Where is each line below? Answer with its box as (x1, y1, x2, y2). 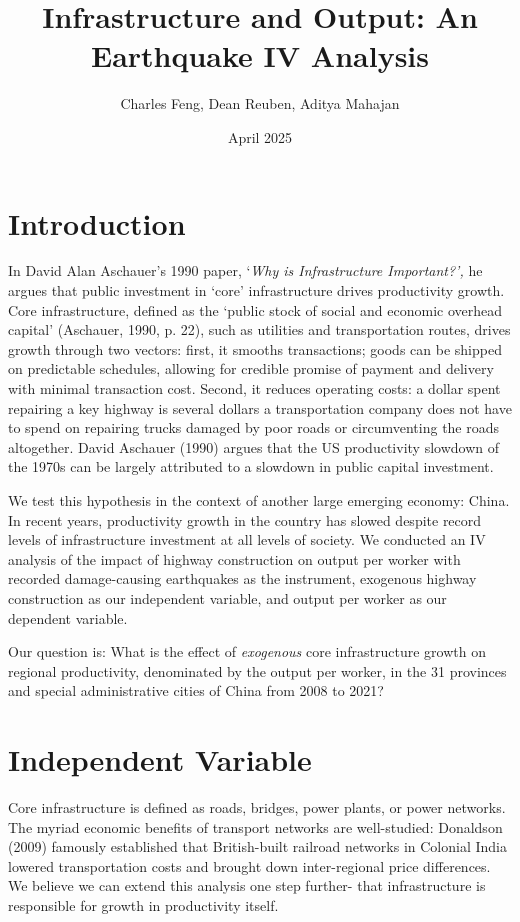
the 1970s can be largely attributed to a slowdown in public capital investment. (8, 456, 494, 477)
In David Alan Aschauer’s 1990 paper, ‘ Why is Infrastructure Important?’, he (8, 260, 483, 281)
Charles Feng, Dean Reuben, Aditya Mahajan (120, 93, 400, 114)
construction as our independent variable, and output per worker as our (8, 587, 447, 608)
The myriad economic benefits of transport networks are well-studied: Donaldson (8, 816, 503, 837)
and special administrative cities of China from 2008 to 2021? (8, 680, 384, 701)
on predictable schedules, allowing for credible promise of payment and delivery (8, 358, 494, 379)
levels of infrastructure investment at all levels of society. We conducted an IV (8, 529, 486, 550)
